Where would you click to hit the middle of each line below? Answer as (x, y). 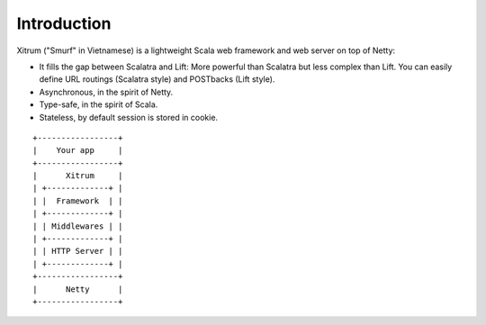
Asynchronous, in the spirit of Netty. (106, 92)
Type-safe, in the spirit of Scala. (99, 104)
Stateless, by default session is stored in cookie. (129, 117)
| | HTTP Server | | (78, 251)
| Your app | (78, 150)
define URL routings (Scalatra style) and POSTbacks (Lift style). (157, 79)
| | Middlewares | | (78, 226)
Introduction (64, 23)
